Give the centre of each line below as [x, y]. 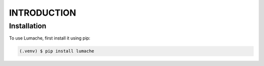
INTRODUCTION [43, 13]
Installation [28, 26]
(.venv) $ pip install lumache [57, 51]
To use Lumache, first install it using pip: [50, 38]
